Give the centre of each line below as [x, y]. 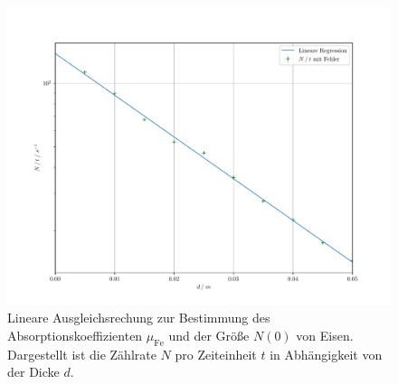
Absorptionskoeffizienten [75, 335]
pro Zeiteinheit [216, 354]
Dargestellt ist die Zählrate [82, 354]
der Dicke [33, 372]
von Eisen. [325, 335]
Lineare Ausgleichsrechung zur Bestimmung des [139, 318]
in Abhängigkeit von [326, 354]
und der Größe [209, 335]
